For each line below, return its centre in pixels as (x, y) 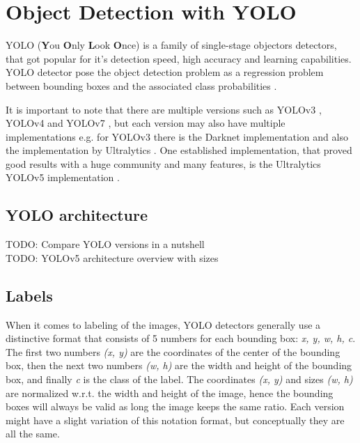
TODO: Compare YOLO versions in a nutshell (105, 244)
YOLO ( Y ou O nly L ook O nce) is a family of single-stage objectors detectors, (171, 45)
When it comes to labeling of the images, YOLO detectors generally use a (163, 324)
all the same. (33, 434)
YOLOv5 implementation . (63, 177)
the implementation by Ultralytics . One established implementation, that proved (179, 150)
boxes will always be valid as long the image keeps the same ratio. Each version (175, 406)
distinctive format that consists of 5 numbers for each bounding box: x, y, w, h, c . (181, 338)
